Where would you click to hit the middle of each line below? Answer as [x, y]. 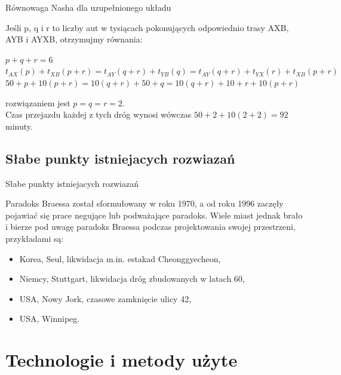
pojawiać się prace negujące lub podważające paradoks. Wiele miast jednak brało [154, 215]
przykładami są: [35, 238]
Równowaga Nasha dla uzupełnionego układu [88, 7]
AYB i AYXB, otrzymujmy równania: [74, 39]
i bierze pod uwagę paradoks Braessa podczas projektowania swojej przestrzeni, [150, 227]
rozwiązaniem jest [38, 102]
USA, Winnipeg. [50, 319]
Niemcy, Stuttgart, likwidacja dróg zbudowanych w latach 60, [132, 279]
